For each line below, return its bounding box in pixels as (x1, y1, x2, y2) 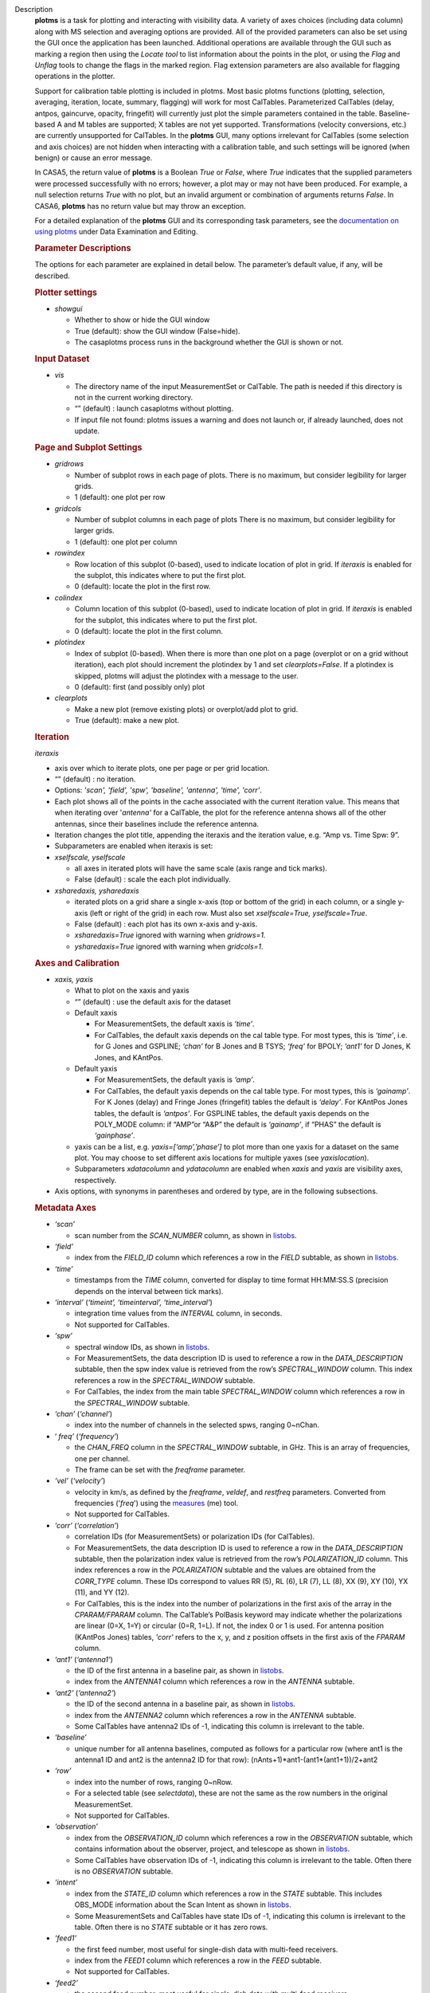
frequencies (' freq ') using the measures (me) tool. (74, 1499, 239, 1508)
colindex (54, 592, 83, 602)
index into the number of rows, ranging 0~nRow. (74, 1777, 233, 1787)
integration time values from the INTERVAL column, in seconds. (74, 1308, 283, 1319)
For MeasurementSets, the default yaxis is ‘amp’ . (94, 1075, 255, 1084)
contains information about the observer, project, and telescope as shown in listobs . (74, 1844, 350, 1853)
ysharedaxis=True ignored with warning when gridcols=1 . (74, 941, 264, 951)
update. (74, 427, 100, 436)
